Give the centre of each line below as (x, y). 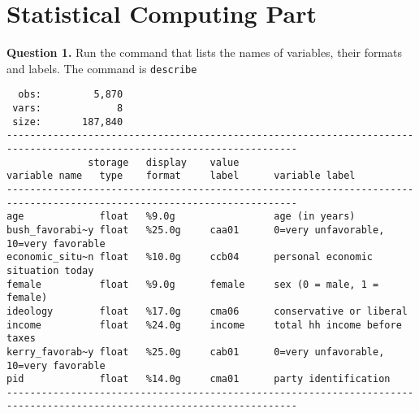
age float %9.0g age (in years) (181, 217)
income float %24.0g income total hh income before (204, 325)
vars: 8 (68, 109)
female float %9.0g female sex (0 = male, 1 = (193, 284)
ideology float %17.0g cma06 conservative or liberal (207, 311)
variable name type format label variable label (181, 176)
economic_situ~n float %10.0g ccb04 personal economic (190, 257)
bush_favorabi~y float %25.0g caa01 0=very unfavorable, (196, 230)
